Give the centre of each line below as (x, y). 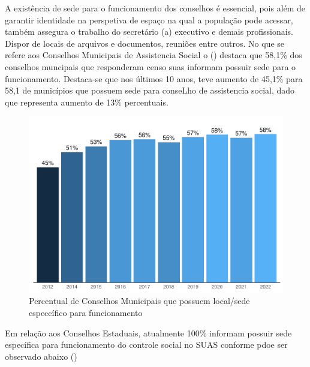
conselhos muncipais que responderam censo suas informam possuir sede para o (151, 66)
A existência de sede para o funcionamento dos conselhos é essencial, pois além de (155, 8)
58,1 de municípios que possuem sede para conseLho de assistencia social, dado (150, 90)
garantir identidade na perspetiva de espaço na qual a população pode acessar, (149, 19)
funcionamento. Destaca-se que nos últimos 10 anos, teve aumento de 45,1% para (154, 78)
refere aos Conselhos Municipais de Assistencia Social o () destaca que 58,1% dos (154, 55)
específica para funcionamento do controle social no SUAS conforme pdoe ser (146, 345)
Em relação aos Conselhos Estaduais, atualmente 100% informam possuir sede (148, 333)
